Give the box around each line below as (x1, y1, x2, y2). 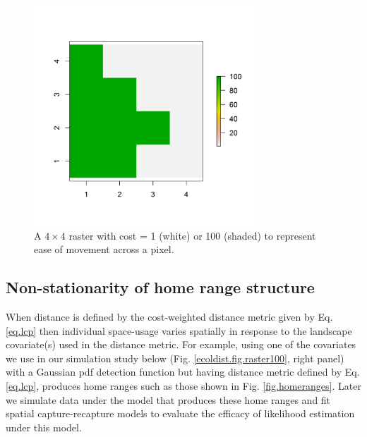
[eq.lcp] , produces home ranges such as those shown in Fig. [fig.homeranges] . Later (6, 378, 361, 393)
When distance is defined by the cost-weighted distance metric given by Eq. (6, 309, 333, 324)
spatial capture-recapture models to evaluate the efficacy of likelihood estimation (6, 406, 355, 421)
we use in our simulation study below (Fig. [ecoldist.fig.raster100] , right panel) (6, 350, 344, 365)
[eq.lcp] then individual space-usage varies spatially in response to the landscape (6, 323, 352, 338)
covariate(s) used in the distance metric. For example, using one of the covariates (6, 337, 356, 352)
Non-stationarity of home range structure (6, 276, 315, 298)
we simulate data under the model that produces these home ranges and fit (6, 392, 331, 407)
